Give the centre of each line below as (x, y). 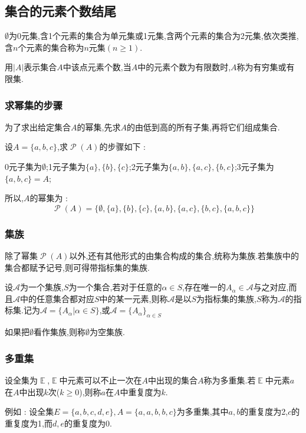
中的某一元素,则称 (134, 298)
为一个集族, (42, 287)
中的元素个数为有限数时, (184, 67)
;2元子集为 (149, 166)
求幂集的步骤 (34, 105)
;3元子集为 (254, 166)
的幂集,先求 (99, 127)
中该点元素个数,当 (97, 67)
